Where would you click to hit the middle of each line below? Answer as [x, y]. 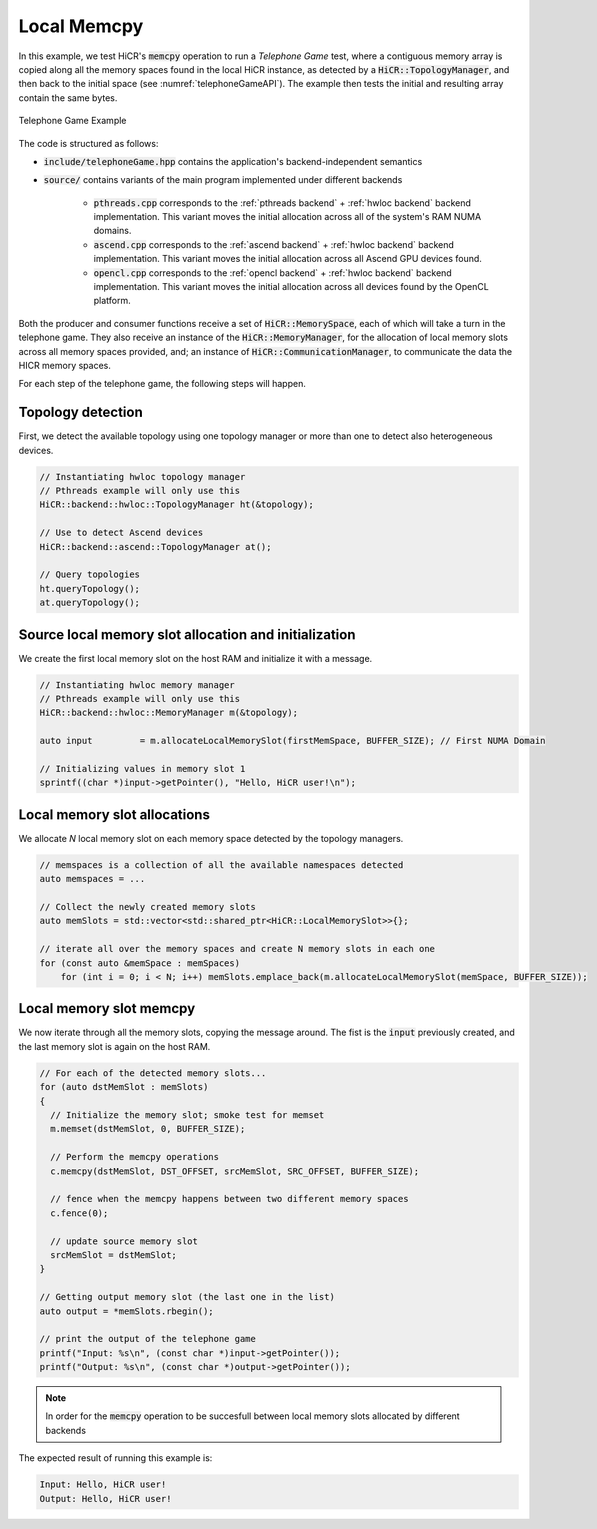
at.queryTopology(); [89, 603]
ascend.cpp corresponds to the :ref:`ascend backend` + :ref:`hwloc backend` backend [274, 244]
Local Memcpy [81, 26]
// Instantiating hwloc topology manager [142, 476]
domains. [112, 231]
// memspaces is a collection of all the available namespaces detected [221, 864]
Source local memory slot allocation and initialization [187, 634]
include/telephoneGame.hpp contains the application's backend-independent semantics [233, 161]
